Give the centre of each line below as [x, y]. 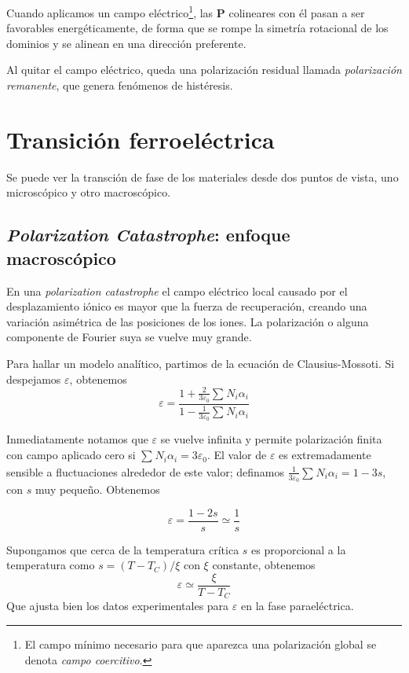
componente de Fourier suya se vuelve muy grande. [129, 337]
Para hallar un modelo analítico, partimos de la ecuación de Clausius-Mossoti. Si [201, 363]
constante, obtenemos [264, 565]
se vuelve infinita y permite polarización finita [271, 439]
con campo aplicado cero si [71, 455]
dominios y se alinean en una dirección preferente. [126, 43]
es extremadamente [325, 455]
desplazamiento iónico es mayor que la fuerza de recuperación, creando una [187, 306]
